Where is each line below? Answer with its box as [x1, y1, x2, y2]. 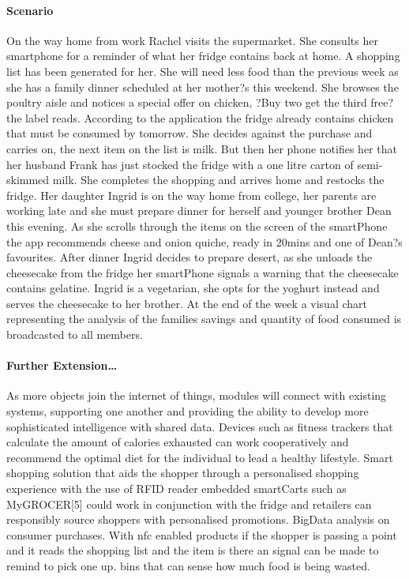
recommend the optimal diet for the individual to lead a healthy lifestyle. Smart [6, 449, 393, 465]
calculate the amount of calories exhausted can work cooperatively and [6, 434, 349, 450]
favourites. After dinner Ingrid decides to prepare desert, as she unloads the [6, 249, 373, 265]
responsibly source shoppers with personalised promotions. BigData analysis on [6, 511, 390, 528]
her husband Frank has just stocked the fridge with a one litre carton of [6, 156, 354, 172]
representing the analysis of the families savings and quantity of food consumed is [6, 310, 402, 327]
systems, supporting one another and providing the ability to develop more [6, 403, 369, 419]
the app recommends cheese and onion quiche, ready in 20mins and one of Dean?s [6, 233, 403, 250]
